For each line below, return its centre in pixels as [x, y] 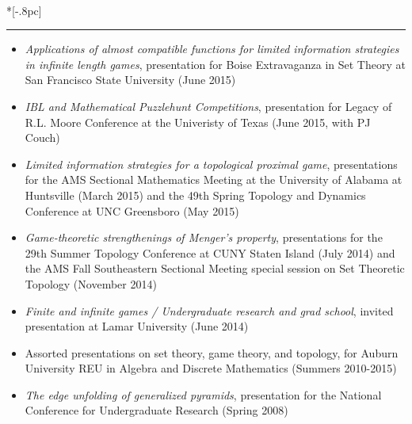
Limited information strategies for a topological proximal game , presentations [211, 164]
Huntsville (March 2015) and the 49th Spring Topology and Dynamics [195, 195]
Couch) [42, 138]
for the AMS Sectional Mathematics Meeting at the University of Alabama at [214, 180]
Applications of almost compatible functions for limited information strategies [212, 49]
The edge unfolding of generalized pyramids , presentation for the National [203, 394]
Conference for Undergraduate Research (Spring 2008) [156, 410]
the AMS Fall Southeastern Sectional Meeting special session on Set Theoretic [215, 268]
